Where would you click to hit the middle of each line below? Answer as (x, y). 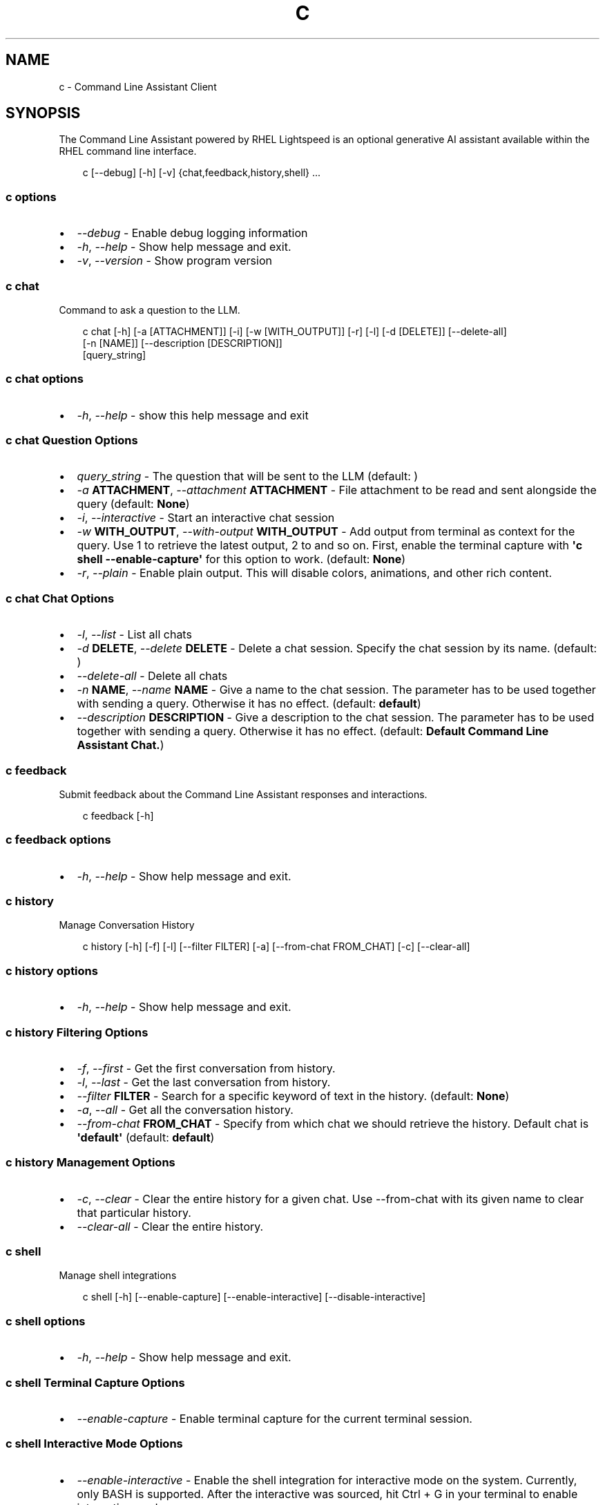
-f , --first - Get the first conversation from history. (206, 1068)
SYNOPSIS (43, 113)
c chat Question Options (72, 441)
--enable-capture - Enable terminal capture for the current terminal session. (275, 1418)
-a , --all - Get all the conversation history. (185, 1109)
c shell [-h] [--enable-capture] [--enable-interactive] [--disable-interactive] (254, 1297)
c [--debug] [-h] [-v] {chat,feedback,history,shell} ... (202, 173)
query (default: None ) (133, 504)
